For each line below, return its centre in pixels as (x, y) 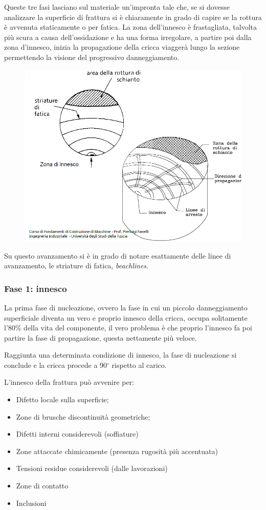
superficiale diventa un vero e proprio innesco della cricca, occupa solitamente (126, 317)
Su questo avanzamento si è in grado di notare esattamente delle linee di (118, 255)
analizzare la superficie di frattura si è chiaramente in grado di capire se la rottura (133, 17)
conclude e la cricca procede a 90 (56, 365)
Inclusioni (31, 503)
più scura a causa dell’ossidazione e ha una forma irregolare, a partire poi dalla (128, 37)
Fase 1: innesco (36, 288)
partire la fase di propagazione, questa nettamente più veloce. (101, 337)
